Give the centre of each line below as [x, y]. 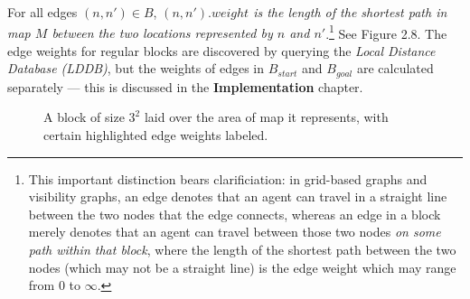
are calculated [395, 68]
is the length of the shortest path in [350, 12]
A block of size [84, 117]
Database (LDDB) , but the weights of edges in [136, 68]
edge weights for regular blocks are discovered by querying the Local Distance [221, 50]
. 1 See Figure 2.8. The [386, 32]
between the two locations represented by [162, 33]
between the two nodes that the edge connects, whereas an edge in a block [235, 214]
